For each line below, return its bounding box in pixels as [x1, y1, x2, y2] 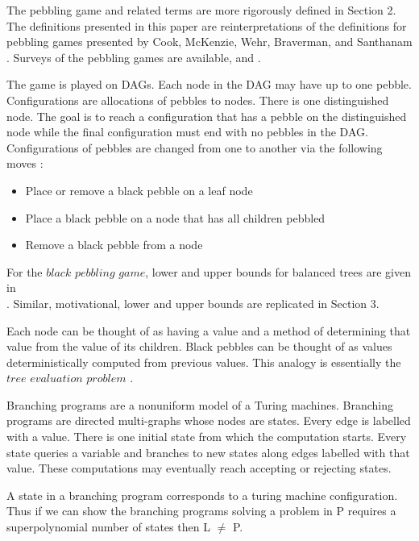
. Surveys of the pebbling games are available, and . [6, 48, 261, 65]
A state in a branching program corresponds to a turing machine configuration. [6, 486, 398, 503]
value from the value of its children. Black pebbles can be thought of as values [6, 338, 392, 355]
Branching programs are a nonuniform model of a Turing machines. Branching [6, 396, 393, 413]
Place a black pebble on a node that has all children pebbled [25, 209, 326, 226]
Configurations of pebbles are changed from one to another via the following [6, 139, 383, 156]
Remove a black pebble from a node [25, 236, 203, 253]
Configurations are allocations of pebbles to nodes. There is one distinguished [6, 91, 389, 108]
